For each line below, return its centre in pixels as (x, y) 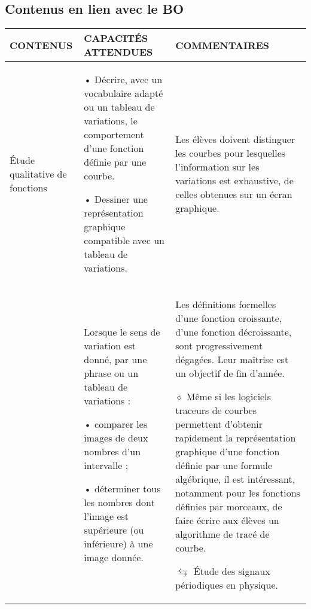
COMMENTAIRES (222, 45)
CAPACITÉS (116, 38)
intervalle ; (106, 465)
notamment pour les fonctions (238, 493)
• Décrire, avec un (123, 80)
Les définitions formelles (226, 304)
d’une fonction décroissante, (234, 332)
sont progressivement (219, 346)
